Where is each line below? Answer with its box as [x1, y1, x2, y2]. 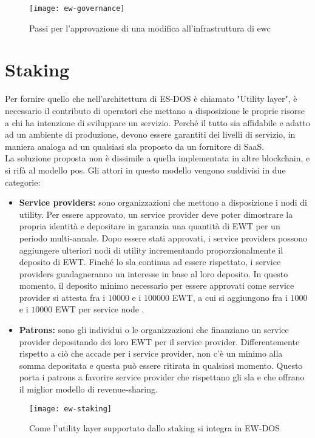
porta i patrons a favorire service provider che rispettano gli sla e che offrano [19, 371, 305, 383]
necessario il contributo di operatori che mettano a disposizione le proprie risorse [5, 104, 305, 116]
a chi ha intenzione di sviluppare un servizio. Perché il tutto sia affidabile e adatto [5, 116, 310, 129]
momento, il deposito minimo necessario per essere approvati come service [19, 279, 294, 292]
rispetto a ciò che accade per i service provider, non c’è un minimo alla [19, 347, 283, 360]
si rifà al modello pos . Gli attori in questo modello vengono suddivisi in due [5, 163, 286, 176]
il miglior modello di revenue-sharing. [19, 383, 158, 396]
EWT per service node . [55, 303, 144, 315]
